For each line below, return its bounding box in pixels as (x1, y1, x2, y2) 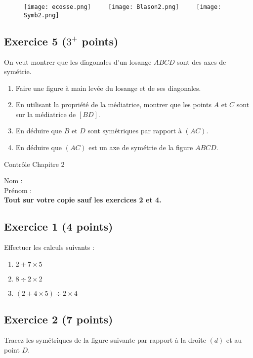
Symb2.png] (24, 11, 59, 19)
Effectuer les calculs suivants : (4, 242, 94, 252)
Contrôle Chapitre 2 (4, 159, 65, 169)
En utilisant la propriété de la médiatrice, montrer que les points (15, 99, 211, 110)
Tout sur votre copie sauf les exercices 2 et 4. (4, 195, 162, 205)
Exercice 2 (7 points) (4, 312, 113, 327)
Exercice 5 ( (4, 33, 67, 48)
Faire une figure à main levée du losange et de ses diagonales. (15, 82, 201, 93)
